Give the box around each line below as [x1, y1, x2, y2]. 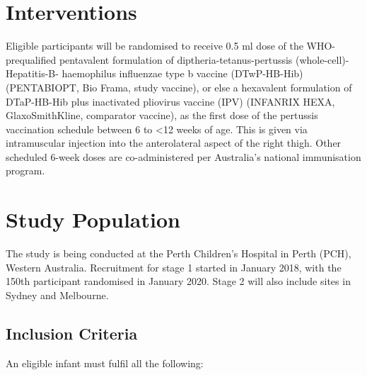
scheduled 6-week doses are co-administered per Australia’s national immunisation [6, 149, 361, 164]
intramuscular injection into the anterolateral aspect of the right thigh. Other [6, 135, 342, 150]
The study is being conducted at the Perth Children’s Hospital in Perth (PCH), [6, 246, 351, 261]
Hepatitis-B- [6, 66, 59, 81]
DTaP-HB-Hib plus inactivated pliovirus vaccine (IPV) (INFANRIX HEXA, [6, 94, 335, 108]
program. [6, 163, 45, 178]
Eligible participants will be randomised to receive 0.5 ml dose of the [6, 38, 303, 53]
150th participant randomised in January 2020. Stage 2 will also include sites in [6, 274, 351, 289]
